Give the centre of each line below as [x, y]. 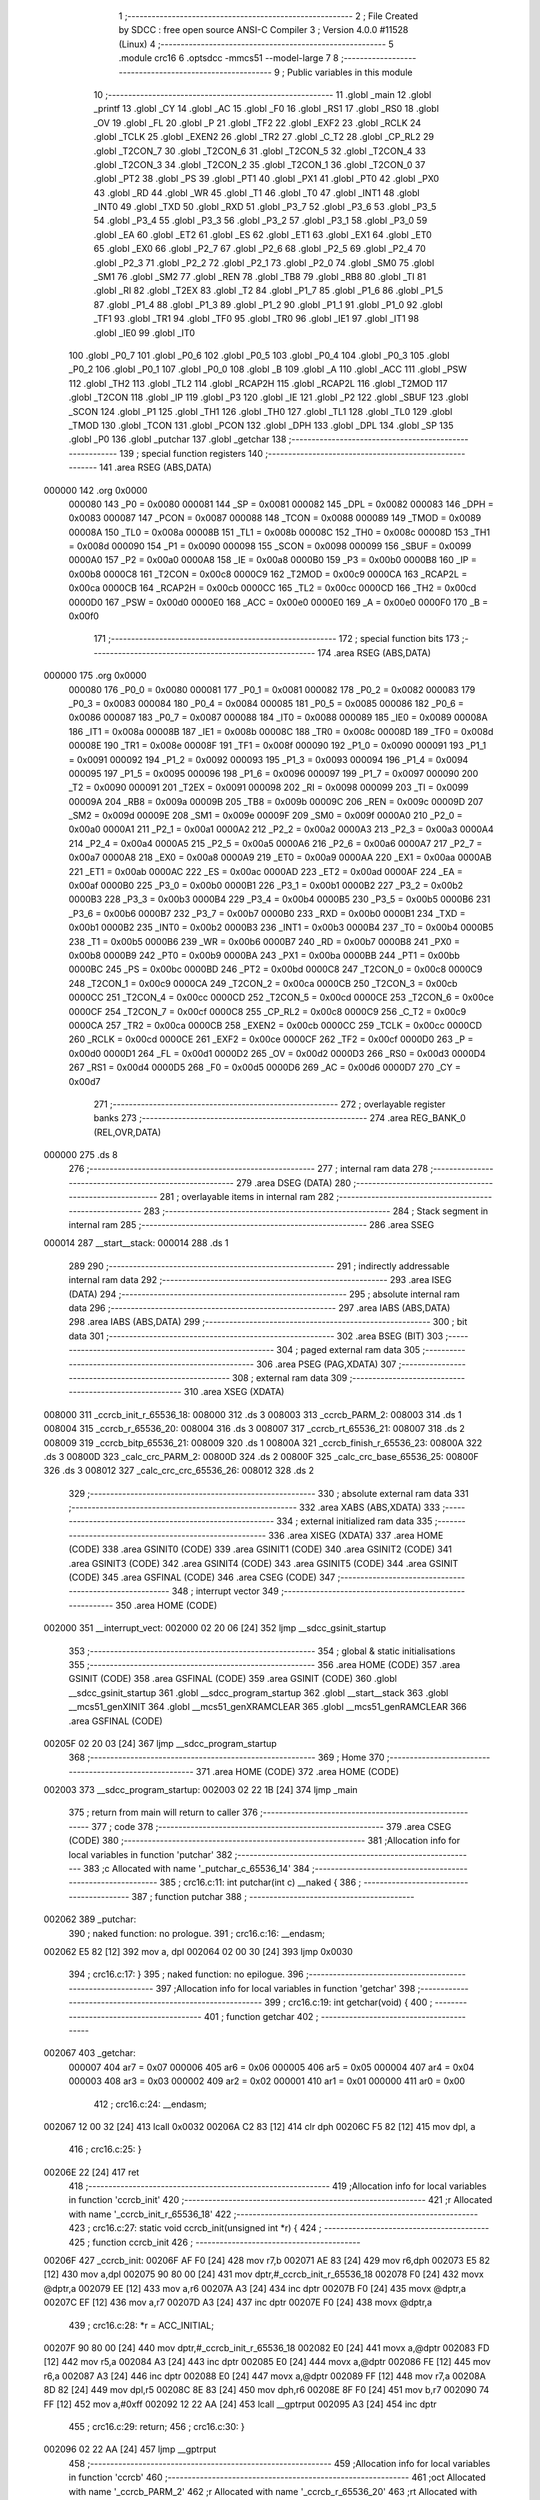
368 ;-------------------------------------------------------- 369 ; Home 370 [226, 1757]
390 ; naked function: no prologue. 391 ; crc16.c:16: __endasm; [196, 1933]
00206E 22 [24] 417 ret [91, 2172]
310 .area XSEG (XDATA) [234, 1392]
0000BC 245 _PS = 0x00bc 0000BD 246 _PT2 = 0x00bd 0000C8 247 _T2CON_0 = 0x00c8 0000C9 [275, 969]
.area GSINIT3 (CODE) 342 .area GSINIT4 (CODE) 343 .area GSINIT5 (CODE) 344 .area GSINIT [263, 1563]
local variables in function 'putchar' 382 [150, 1854]
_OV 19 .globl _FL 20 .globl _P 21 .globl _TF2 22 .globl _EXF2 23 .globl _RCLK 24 [257, 122]
